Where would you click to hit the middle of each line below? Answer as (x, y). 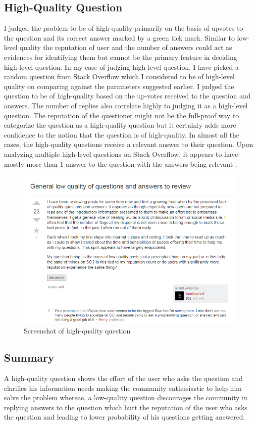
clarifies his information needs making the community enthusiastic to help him (123, 388)
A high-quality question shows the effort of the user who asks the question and (124, 378)
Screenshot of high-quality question (77, 331)
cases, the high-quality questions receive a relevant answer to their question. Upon (129, 144)
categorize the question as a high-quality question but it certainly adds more (120, 125)
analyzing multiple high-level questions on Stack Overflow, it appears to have (121, 154)
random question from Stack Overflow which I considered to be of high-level (119, 76)
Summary (29, 357)
